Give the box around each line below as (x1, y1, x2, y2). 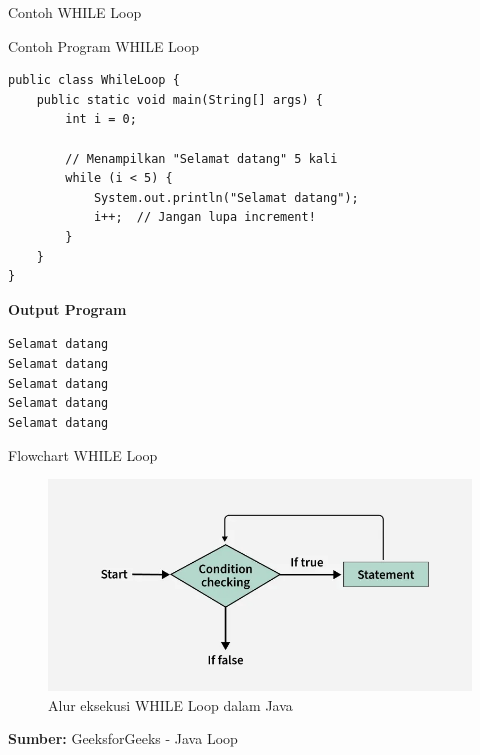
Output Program (8, 298, 127, 319)
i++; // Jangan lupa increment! (93, 210, 316, 225)
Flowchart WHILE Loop (8, 444, 158, 465)
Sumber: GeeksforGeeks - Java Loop (8, 728, 238, 749)
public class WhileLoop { (8, 73, 180, 88)
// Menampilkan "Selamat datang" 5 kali (65, 151, 338, 166)
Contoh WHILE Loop (8, 2, 142, 22)
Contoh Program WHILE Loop (8, 35, 200, 56)
